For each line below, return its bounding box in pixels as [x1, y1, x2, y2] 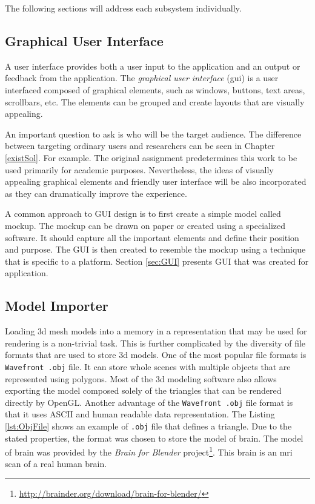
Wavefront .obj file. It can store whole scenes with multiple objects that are [5, 360, 291, 373]
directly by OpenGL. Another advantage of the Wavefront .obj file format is [5, 396, 293, 408]
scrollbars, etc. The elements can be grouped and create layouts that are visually [5, 95, 305, 108]
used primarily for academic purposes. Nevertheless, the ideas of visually [5, 163, 274, 176]
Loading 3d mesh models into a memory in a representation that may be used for [5, 325, 307, 337]
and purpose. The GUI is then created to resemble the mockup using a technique [5, 243, 306, 256]
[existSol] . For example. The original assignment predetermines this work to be [5, 151, 297, 164]
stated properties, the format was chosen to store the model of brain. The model [5, 431, 303, 444]
